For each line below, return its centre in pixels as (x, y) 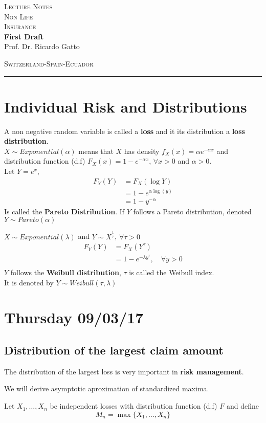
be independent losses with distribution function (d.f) (134, 406)
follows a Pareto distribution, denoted (192, 211)
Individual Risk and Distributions (126, 106)
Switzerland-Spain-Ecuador (49, 63)
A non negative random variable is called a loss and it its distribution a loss (125, 131)
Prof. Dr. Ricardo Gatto (42, 46)
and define (242, 406)
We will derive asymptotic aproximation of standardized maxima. (107, 388)
